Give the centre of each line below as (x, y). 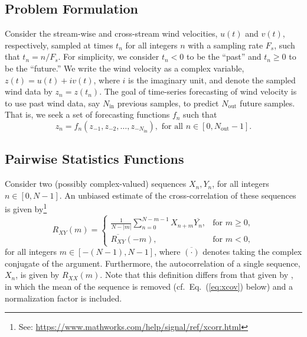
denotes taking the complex (252, 252)
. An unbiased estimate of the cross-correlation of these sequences (178, 195)
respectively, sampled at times (59, 45)
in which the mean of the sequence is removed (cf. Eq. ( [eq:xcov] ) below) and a (149, 286)
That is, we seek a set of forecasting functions (87, 114)
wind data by (29, 91)
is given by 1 (26, 208)
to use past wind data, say (53, 103)
